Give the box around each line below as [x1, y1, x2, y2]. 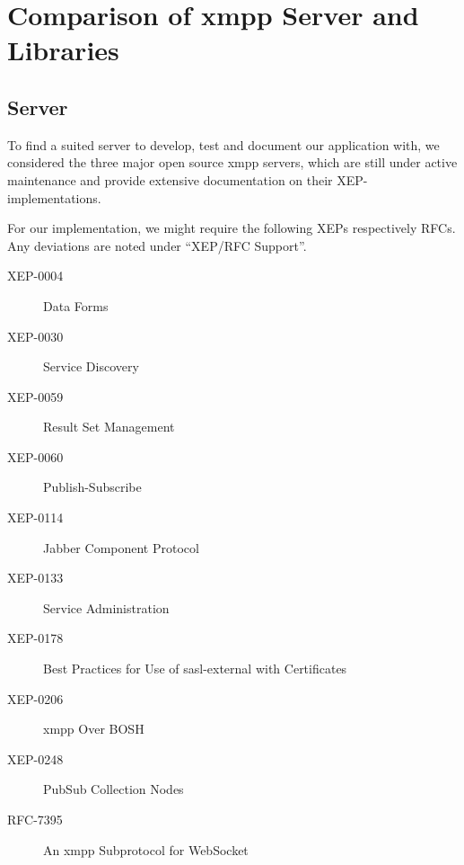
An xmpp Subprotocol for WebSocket [43, 840, 249, 859]
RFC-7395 [7, 810, 63, 829]
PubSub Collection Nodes [43, 780, 184, 798]
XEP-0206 [7, 689, 64, 708]
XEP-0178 [7, 629, 64, 647]
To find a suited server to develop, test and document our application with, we [7, 135, 440, 154]
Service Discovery [43, 357, 139, 376]
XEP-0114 [7, 508, 64, 527]
